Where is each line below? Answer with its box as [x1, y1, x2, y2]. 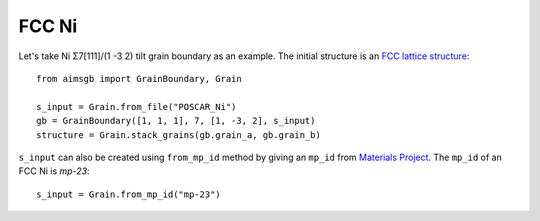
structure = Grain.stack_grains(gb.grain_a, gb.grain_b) [36, 129, 322, 140]
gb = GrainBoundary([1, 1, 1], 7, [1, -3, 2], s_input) [36, 115, 316, 127]
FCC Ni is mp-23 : [18, 165, 90, 177]
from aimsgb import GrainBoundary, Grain [36, 73, 242, 84]
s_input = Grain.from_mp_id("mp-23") [36, 188, 222, 200]
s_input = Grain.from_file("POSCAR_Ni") [36, 101, 237, 112]
